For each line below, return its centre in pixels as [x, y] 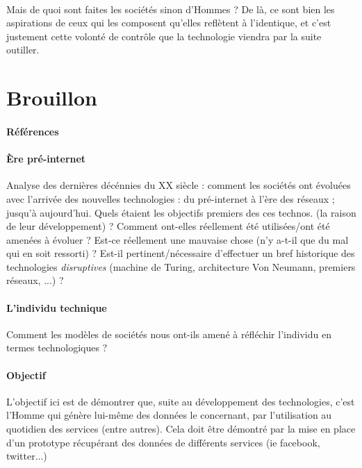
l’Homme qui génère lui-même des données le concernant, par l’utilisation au [169, 415]
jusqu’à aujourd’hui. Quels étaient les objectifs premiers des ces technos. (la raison [181, 212]
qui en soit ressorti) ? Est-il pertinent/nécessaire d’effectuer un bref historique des [181, 253]
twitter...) [27, 456]
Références [33, 131]
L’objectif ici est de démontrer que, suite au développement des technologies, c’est [181, 401]
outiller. [23, 50]
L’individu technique [57, 307]
